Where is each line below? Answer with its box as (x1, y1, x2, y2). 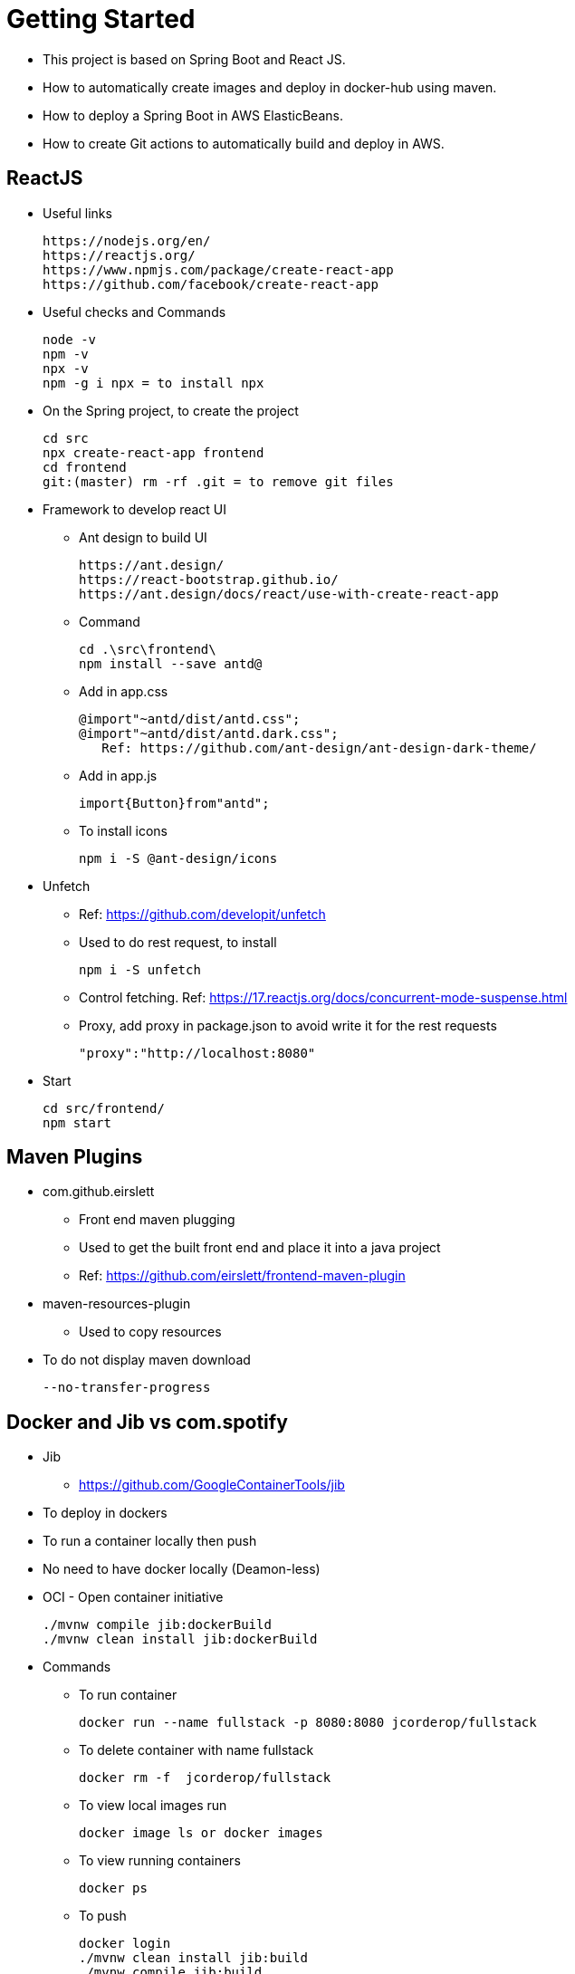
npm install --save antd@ (79, 656, 263, 671)
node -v (43, 331, 97, 347)
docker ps (79, 1881, 148, 1896)
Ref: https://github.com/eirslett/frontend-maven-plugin (79, 1268, 406, 1284)
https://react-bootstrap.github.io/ (79, 571, 339, 587)
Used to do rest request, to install (79, 934, 277, 950)
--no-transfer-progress (43, 1380, 211, 1395)
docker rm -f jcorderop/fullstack (79, 1770, 331, 1786)
